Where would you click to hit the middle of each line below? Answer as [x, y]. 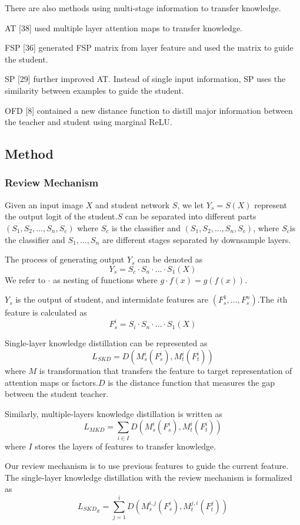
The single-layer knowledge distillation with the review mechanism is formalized [149, 477]
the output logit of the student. [61, 216]
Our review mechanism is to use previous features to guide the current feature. [147, 466]
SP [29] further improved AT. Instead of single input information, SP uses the [145, 79]
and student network [133, 204]
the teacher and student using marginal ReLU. [89, 122]
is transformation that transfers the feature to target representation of [166, 370]
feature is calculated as [46, 312]
